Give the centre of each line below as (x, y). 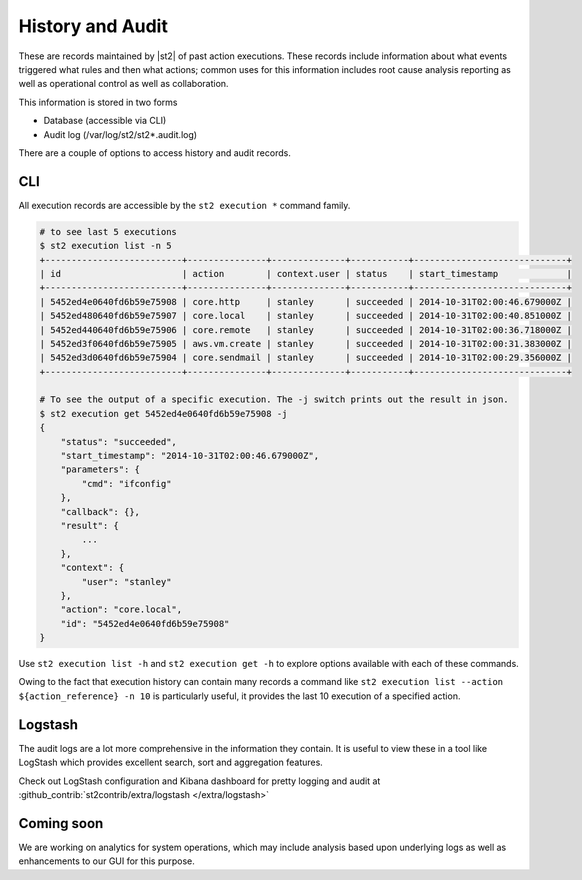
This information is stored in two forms (98, 102)
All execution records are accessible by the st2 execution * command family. (184, 205)
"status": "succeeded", (118, 441)
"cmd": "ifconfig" (126, 483)
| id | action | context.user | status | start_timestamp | (305, 273)
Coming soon (61, 823)
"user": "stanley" (126, 581)
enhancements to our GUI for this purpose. (106, 861)
